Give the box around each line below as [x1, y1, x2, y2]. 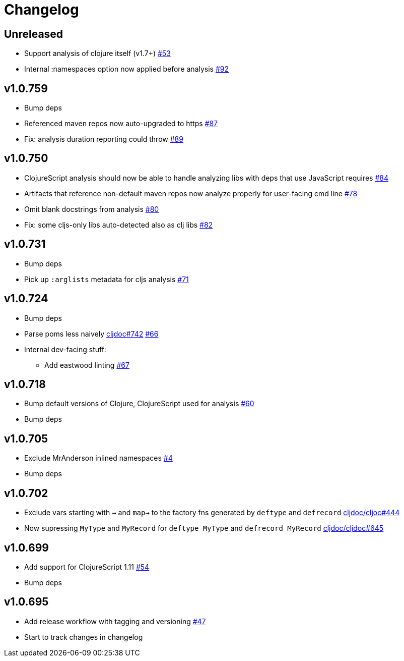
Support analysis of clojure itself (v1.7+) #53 [24, 49, 171, 58]
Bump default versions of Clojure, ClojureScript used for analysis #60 [24, 399, 254, 408]
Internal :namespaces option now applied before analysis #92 [24, 65, 229, 74]
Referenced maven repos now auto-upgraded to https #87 [24, 119, 218, 128]
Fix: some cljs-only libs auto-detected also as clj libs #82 [24, 220, 213, 229]
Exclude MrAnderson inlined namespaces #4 [24, 454, 173, 463]
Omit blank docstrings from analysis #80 [24, 204, 159, 213]
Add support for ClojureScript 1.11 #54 [24, 562, 150, 571]
